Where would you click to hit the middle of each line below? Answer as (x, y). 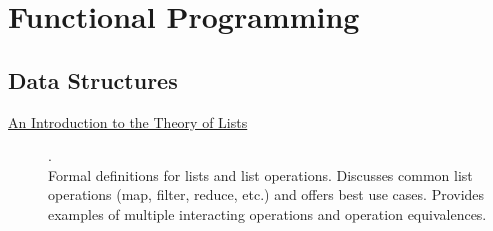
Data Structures (93, 79)
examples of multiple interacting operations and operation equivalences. (267, 213)
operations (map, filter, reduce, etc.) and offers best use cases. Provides (266, 194)
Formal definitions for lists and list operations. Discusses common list (260, 174)
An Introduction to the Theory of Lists (128, 121)
